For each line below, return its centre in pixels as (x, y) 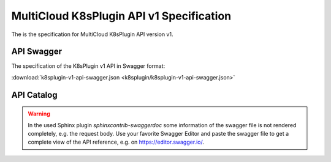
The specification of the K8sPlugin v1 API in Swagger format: (88, 66)
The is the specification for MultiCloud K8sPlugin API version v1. (92, 34)
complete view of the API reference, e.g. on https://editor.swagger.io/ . (116, 142)
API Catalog (34, 95)
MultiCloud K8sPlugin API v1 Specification (121, 16)
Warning (39, 114)
